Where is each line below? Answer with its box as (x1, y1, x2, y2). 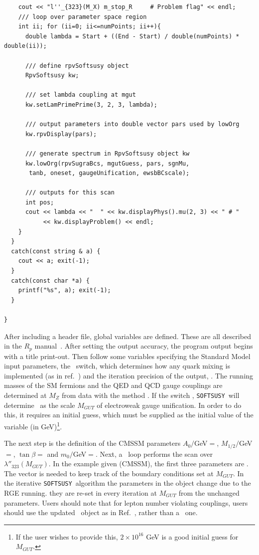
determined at (4, 390, 47, 400)
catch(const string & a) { (11, 247, 101, 255)
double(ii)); (4, 42, 47, 50)
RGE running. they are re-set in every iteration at (4, 488, 157, 498)
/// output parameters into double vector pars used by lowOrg (25, 121, 240, 128)
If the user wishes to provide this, (15, 531, 118, 542)
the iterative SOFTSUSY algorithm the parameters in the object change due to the (4, 478, 251, 488)
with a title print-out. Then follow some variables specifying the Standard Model (4, 351, 251, 361)
